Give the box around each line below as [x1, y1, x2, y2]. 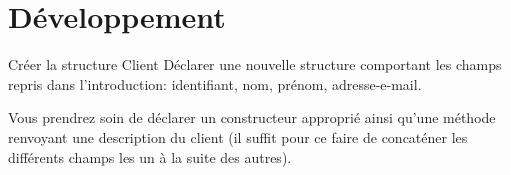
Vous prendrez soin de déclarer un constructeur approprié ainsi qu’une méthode [8, 107, 496, 128]
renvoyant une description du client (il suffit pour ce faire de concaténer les [8, 126, 468, 147]
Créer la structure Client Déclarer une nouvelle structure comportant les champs [8, 54, 502, 75]
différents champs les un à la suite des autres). [8, 146, 292, 167]
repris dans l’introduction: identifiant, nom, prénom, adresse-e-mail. [8, 73, 422, 94]
